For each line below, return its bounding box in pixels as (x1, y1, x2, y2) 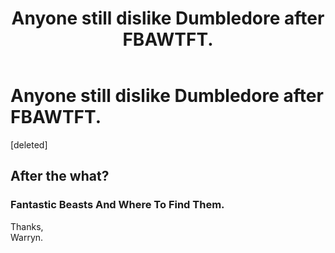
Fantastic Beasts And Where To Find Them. (10, 198, 225, 212)
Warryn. (10, 231, 44, 243)
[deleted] (10, 138, 48, 151)
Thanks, (10, 220, 44, 232)
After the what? (10, 168, 110, 185)
